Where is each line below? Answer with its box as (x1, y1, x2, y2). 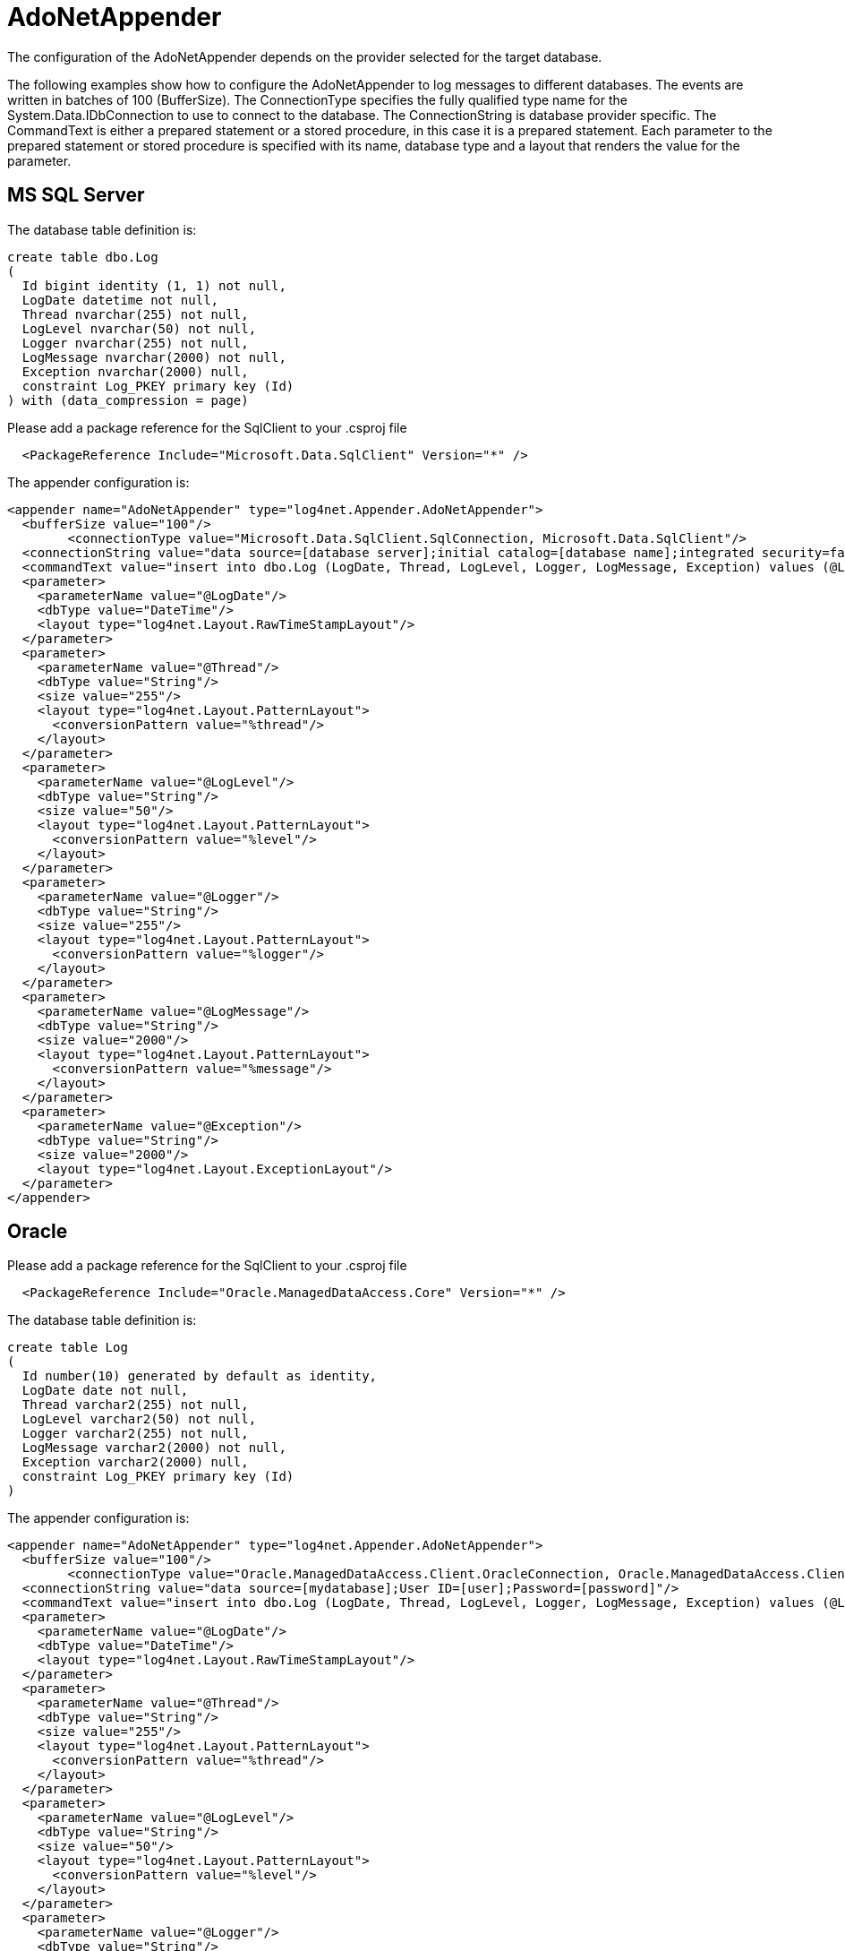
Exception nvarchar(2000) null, (21, 364, 249, 379)
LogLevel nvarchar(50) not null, (21, 321, 257, 336)
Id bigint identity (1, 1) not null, (21, 278, 286, 293)
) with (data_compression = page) (7, 392, 249, 408)
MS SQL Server (7, 184, 145, 207)
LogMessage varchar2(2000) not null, (21, 1440, 286, 1456)
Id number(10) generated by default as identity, (21, 1369, 378, 1384)
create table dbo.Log (7, 249, 158, 264)
